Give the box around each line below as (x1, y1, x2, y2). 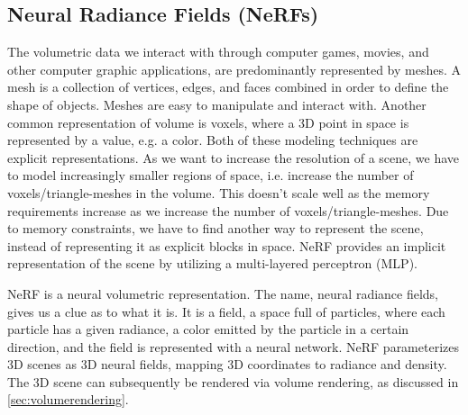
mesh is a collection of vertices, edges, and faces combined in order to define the (7, 77, 449, 96)
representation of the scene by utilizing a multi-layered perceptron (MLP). (7, 254, 418, 273)
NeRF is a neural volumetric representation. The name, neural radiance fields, (7, 284, 439, 302)
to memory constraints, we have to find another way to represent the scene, (7, 219, 424, 238)
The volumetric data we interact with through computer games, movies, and (7, 42, 429, 61)
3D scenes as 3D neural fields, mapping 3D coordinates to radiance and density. (7, 355, 447, 374)
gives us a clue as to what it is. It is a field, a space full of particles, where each (7, 302, 445, 320)
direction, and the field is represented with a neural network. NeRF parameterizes (7, 337, 459, 356)
